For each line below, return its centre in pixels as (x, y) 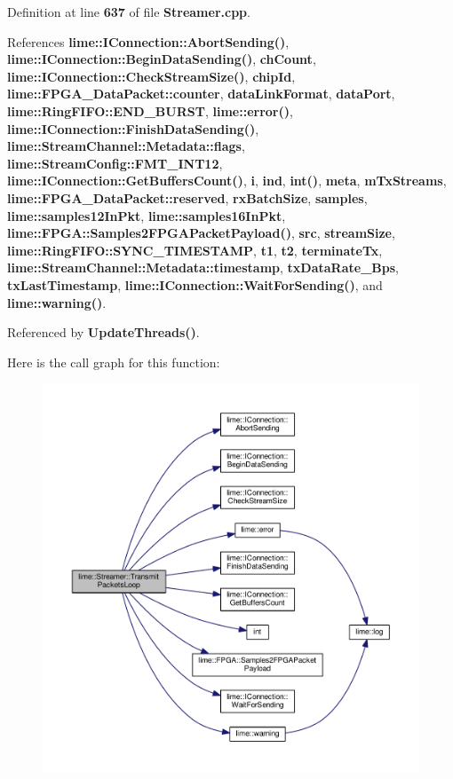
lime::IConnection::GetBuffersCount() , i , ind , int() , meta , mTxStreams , (227, 181)
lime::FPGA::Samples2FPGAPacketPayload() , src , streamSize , (201, 233)
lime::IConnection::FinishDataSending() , (133, 128)
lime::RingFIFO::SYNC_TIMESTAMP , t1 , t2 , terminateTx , (195, 250)
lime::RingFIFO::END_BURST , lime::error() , (150, 110)
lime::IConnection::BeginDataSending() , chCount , (162, 59)
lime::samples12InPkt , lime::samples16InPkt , (147, 215)
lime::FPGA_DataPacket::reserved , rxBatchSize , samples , (187, 197)
